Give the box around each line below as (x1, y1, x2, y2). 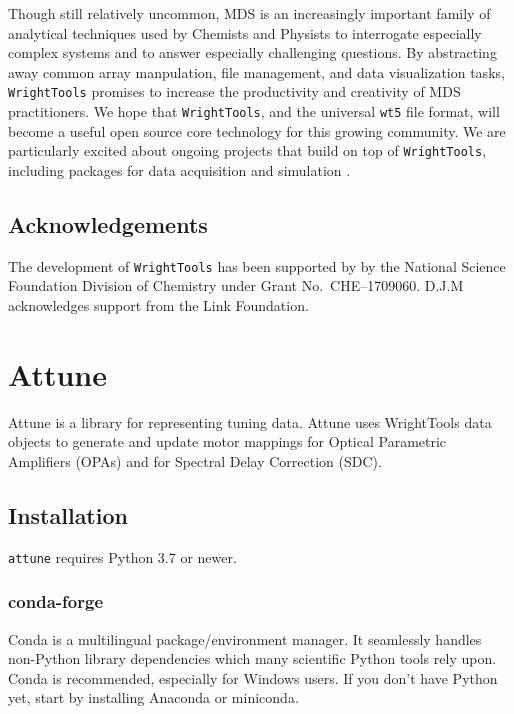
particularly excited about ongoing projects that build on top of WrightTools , (8, 140, 487, 161)
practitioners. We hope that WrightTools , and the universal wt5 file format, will (8, 101, 500, 122)
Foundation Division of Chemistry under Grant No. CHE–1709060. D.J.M (8, 275, 464, 296)
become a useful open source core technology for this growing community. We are (8, 120, 506, 141)
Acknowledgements (8, 208, 208, 239)
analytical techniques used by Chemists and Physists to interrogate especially (8, 22, 482, 43)
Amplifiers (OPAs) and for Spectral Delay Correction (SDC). (8, 450, 382, 471)
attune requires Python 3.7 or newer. (8, 546, 237, 567)
